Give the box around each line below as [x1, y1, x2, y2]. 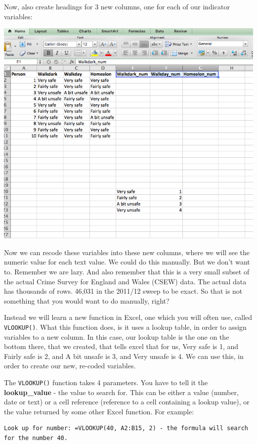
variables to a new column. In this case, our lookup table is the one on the [4, 331, 229, 342]
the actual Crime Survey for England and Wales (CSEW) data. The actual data [4, 276, 247, 286]
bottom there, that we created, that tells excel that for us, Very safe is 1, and [4, 341, 239, 352]
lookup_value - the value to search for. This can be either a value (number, [4, 387, 239, 397]
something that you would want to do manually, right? [4, 295, 170, 306]
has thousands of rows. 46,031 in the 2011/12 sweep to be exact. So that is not [4, 286, 243, 296]
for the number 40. [4, 435, 68, 442]
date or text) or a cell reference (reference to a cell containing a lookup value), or [4, 397, 250, 407]
